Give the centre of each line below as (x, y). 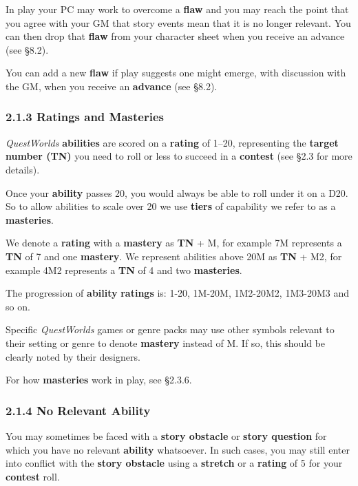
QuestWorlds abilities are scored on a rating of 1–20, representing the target (172, 142)
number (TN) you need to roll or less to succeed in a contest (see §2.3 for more (179, 156)
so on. (18, 306)
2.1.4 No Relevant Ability (78, 410)
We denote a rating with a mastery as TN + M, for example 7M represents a (174, 243)
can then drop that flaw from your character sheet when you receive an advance (175, 36)
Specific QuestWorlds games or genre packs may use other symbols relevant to (170, 329)
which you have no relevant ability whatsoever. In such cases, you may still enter (178, 449)
